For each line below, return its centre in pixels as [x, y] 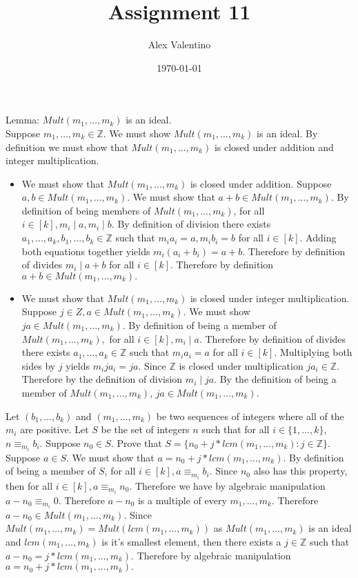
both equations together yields [86, 251]
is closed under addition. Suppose [261, 183]
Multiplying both [316, 352]
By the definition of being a [278, 379]
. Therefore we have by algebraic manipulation [227, 485]
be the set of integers [145, 429]
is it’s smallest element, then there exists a [191, 541]
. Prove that [136, 442]
